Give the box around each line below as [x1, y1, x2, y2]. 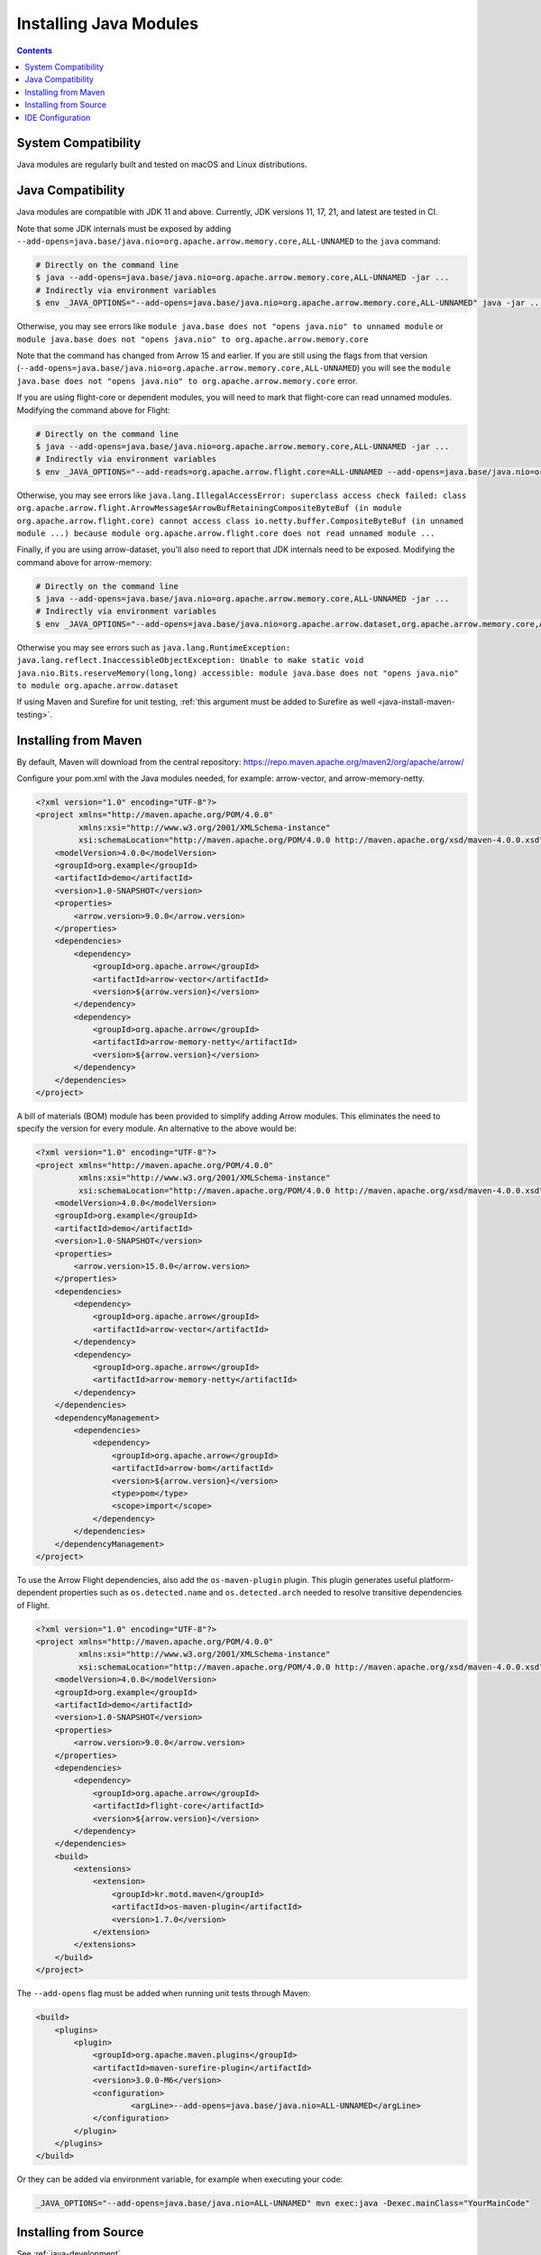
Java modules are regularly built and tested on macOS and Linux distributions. [16, 159, 307, 170]
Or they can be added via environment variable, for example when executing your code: [16, 2174, 344, 2185]
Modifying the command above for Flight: [16, 404, 170, 415]
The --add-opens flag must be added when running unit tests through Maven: [16, 1988, 311, 1999]
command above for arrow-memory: [16, 557, 152, 567]
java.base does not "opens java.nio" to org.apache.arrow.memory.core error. [16, 375, 358, 386]
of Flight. [16, 1599, 50, 1610]
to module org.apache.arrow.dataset [16, 680, 179, 690]
